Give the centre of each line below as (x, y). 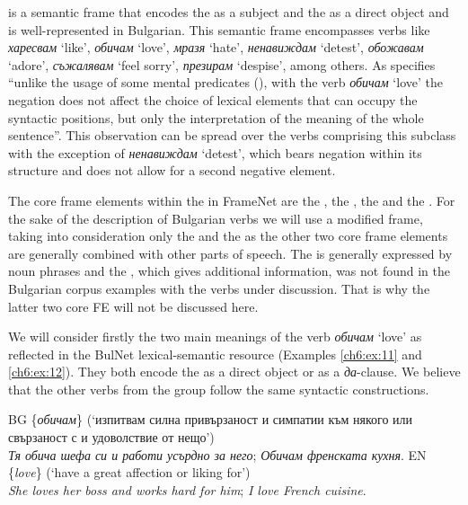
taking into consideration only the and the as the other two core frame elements (228, 236)
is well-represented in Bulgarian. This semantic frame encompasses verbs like (219, 29)
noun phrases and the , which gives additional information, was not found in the (229, 271)
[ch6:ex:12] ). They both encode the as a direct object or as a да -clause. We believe (234, 372)
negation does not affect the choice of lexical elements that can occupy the (213, 99)
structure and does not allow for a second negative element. (172, 170)
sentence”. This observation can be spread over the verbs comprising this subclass (232, 135)
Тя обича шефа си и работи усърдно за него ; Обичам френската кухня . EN (217, 454)
